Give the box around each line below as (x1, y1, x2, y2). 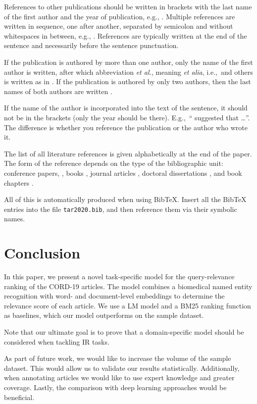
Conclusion (4, 243, 81, 263)
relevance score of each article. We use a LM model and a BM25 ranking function (4, 300, 251, 310)
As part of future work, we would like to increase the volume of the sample (4, 353, 231, 363)
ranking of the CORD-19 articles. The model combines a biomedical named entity (4, 281, 253, 291)
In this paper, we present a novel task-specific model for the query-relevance (4, 271, 235, 282)
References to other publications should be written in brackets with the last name (4, 1, 252, 11)
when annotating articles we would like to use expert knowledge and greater (4, 372, 235, 383)
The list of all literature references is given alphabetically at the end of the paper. (4, 148, 252, 158)
